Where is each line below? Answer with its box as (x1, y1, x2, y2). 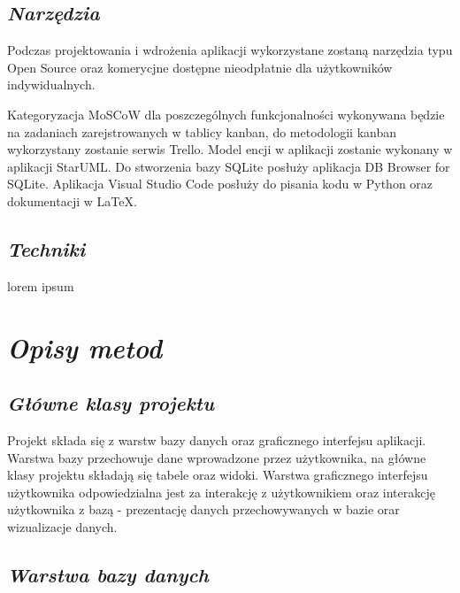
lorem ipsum (7, 276, 74, 295)
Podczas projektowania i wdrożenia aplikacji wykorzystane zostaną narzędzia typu (7, 41, 453, 59)
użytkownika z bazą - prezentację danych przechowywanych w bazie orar (7, 500, 400, 519)
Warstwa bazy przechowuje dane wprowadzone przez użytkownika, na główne (7, 448, 426, 466)
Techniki (7, 235, 86, 262)
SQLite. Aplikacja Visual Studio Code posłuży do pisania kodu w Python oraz (7, 174, 433, 193)
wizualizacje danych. (7, 517, 118, 535)
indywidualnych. (7, 75, 96, 94)
